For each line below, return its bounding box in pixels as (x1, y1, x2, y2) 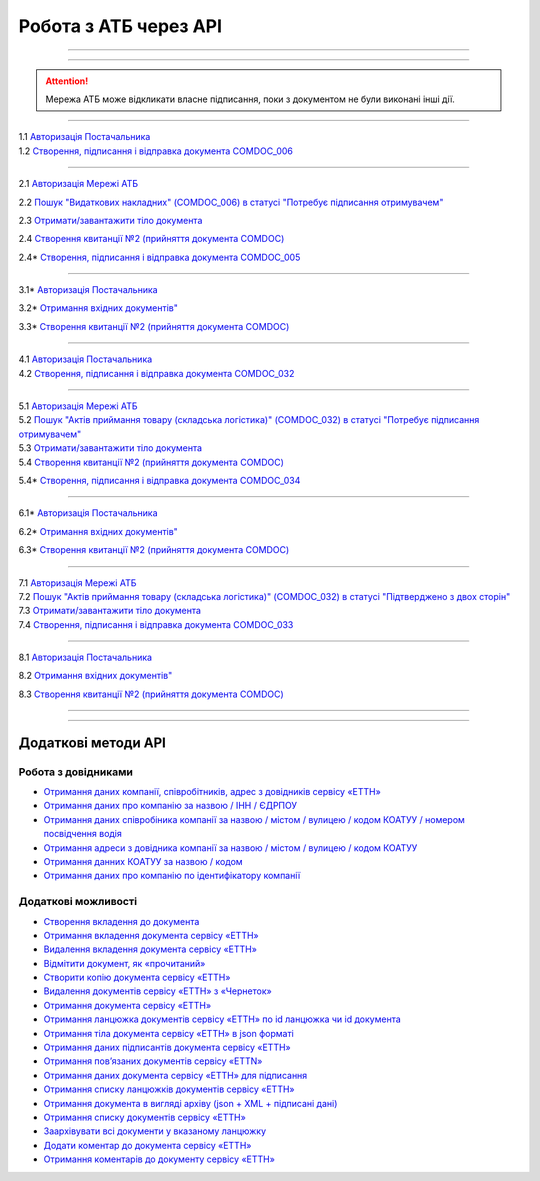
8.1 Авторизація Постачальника (18, 651, 153, 664)
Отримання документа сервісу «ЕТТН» (43, 999, 212, 1011)
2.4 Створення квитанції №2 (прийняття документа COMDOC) (18, 233, 285, 245)
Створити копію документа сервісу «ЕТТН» (43, 971, 231, 984)
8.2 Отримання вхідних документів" (18, 670, 173, 682)
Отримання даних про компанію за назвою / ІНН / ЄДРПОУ (43, 800, 298, 812)
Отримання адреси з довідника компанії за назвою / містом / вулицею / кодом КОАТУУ (43, 841, 418, 854)
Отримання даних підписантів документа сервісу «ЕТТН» (43, 1041, 291, 1054)
